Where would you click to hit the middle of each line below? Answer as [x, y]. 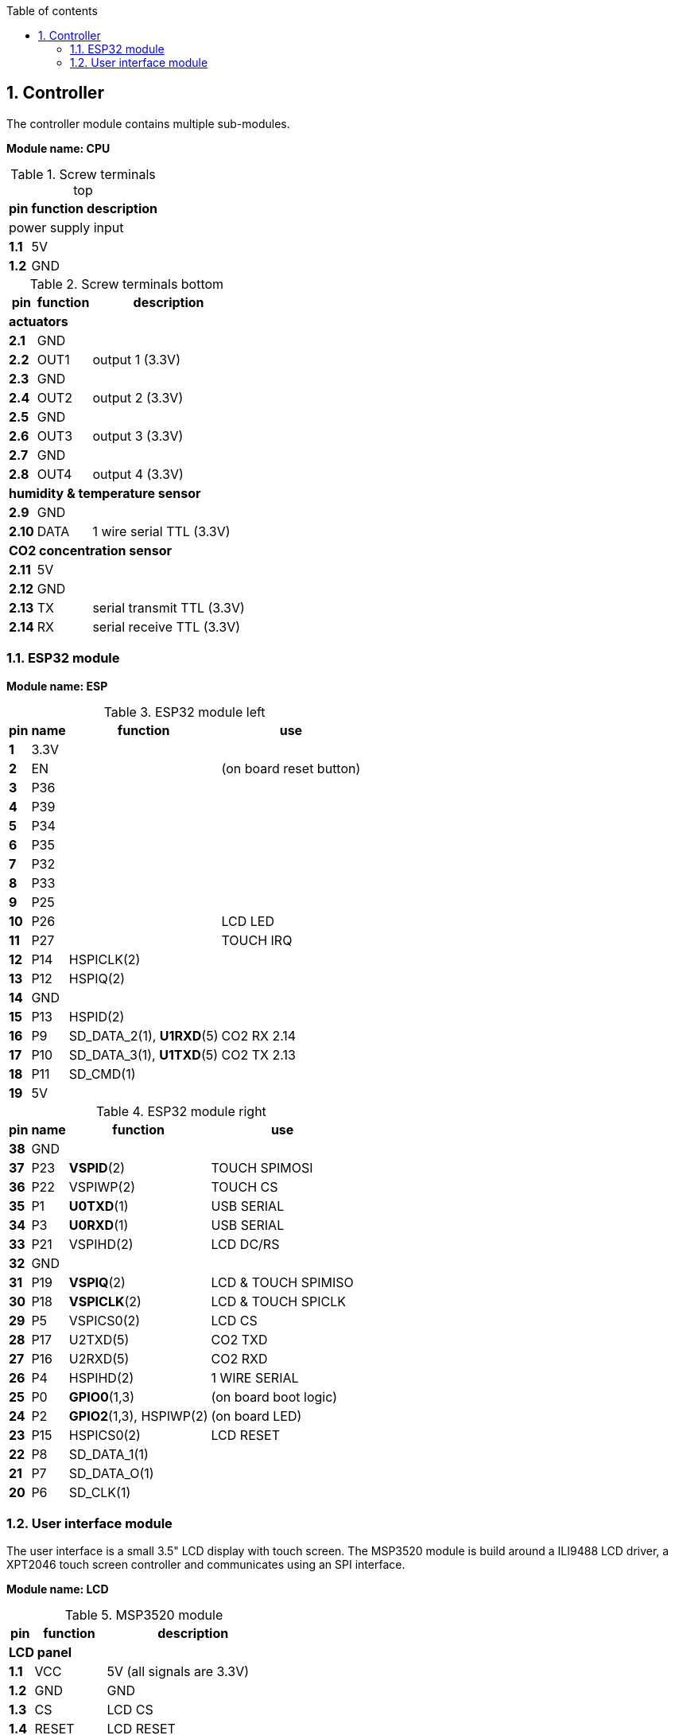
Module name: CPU [58, 148]
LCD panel [41, 1653]
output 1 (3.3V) [136, 359]
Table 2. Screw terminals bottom [127, 284]
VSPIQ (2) [97, 1282]
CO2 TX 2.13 [258, 1054]
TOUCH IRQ [257, 940]
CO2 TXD [239, 1339]
